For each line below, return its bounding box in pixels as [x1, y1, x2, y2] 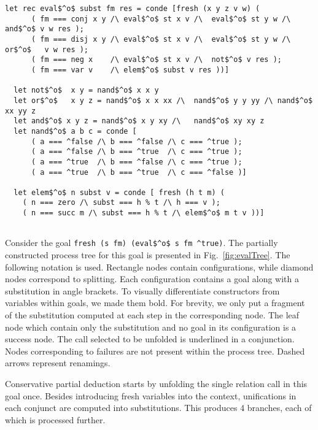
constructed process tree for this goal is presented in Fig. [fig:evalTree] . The [5, 248, 290, 261]
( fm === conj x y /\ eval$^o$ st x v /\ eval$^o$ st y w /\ [31, 14, 291, 23]
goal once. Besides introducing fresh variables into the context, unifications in [5, 389, 297, 402]
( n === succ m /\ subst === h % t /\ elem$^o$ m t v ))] [22, 209, 265, 218]
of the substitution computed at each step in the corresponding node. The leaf [5, 309, 300, 321]
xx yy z [5, 106, 36, 115]
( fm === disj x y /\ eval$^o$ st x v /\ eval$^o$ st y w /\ [31, 34, 291, 44]
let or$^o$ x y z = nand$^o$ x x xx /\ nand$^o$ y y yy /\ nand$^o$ [14, 96, 313, 105]
